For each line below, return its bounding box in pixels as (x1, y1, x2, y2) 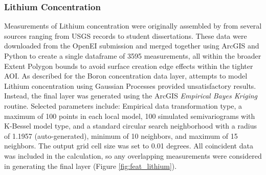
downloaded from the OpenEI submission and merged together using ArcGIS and (4, 40, 259, 51)
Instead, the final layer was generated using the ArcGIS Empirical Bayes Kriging (4, 90, 257, 101)
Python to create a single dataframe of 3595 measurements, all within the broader (4, 51, 261, 61)
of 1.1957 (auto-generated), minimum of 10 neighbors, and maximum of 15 (4, 130, 238, 141)
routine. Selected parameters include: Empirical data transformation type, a (4, 100, 242, 111)
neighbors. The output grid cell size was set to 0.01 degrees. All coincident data (4, 140, 253, 151)
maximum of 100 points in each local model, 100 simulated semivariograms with (4, 110, 255, 121)
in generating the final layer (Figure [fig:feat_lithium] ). (4, 160, 177, 171)
